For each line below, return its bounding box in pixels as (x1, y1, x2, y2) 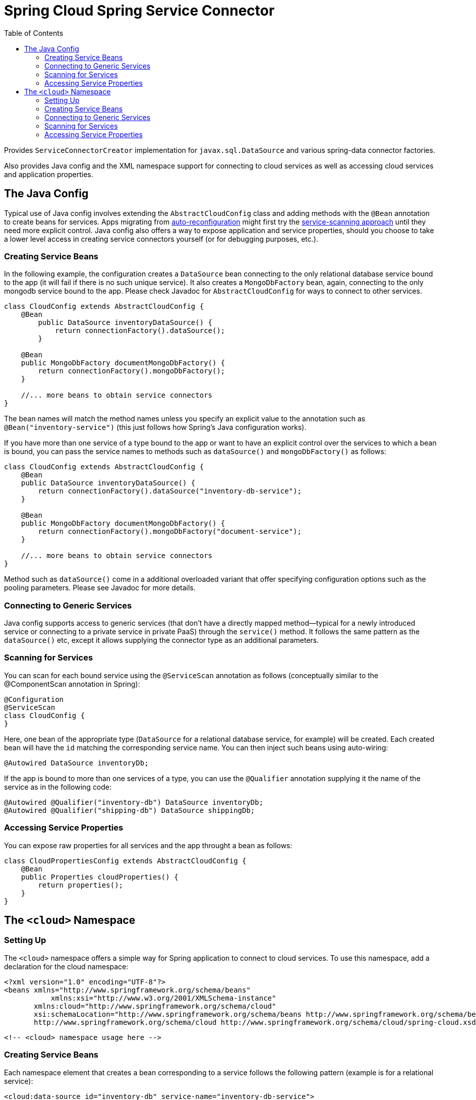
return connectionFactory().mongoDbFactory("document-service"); (38, 527, 302, 536)
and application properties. (4, 170, 93, 179)
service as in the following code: (4, 782, 112, 791)
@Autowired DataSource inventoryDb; (4, 758, 149, 767)
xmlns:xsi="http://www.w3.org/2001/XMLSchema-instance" (50, 994, 276, 1002)
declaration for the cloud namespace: (4, 962, 129, 971)
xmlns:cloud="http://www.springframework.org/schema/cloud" (34, 1002, 276, 1010)
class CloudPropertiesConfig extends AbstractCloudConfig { (4, 856, 247, 865)
